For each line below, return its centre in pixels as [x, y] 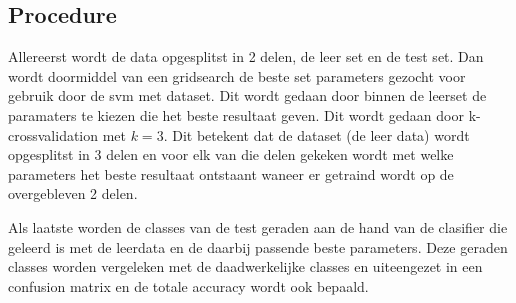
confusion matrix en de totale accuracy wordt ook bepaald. [188, 285]
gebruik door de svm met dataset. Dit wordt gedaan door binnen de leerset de [247, 95]
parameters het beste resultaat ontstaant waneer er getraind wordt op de [231, 173]
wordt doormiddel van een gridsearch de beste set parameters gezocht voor [237, 75]
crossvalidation [53, 134]
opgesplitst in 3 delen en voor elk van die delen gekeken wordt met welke [231, 154]
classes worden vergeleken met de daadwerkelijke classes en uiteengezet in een [245, 266]
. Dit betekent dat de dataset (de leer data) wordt [316, 134]
